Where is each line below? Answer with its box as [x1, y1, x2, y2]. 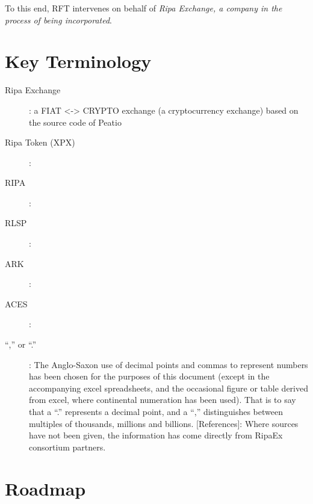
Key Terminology [5, 49, 152, 73]
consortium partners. [29, 440, 106, 453]
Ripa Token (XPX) [5, 136, 75, 149]
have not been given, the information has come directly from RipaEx [29, 429, 283, 441]
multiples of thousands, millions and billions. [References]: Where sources [29, 417, 299, 429]
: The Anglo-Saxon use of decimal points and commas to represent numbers [29, 358, 308, 370]
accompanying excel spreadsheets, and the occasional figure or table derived [29, 381, 309, 394]
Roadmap [5, 476, 86, 500]
